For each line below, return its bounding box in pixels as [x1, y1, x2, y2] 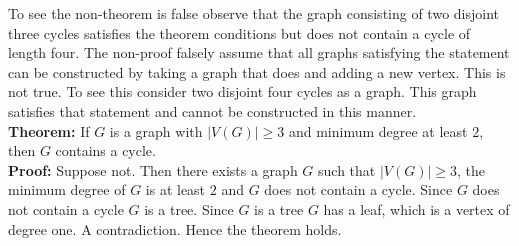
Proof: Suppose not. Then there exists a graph [8, 159, 298, 180]
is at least [145, 179, 206, 200]
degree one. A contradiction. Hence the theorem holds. [8, 218, 342, 239]
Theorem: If [8, 120, 90, 141]
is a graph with [109, 120, 203, 141]
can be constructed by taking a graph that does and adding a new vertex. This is [8, 61, 506, 82]
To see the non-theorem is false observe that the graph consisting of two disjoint [8, 3, 500, 23]
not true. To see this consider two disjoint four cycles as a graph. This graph [8, 81, 477, 102]
